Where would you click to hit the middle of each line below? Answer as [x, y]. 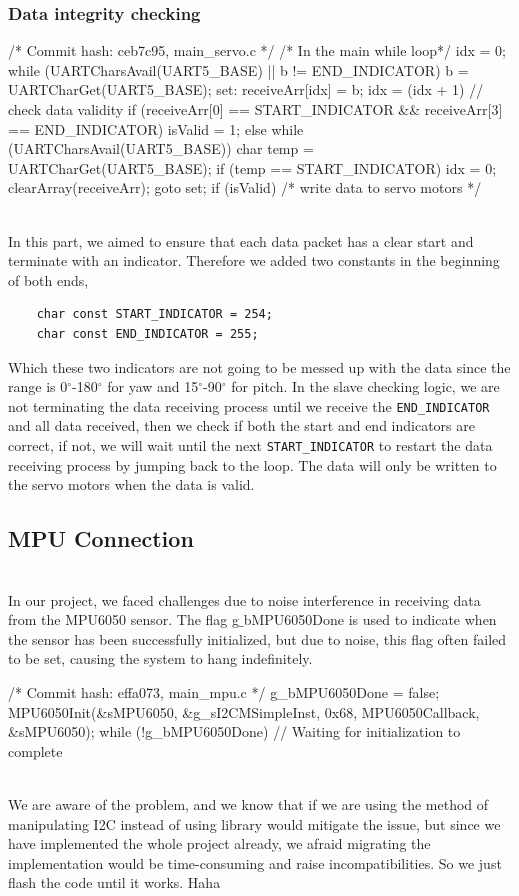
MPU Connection [101, 538]
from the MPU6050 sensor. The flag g [124, 619]
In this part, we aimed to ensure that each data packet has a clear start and [241, 240]
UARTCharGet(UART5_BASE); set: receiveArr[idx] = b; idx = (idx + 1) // [246, 89]
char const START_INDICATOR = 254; [154, 314]
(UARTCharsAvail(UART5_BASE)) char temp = [161, 148]
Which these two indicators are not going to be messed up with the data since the [259, 366]
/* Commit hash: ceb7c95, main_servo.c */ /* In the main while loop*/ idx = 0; [257, 50]
